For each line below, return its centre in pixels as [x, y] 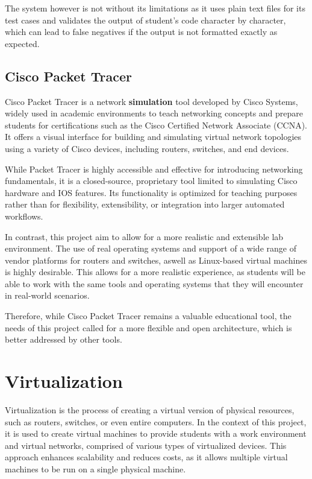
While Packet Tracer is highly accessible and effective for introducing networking [154, 169]
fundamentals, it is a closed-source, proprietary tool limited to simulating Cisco [151, 181]
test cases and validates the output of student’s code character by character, [145, 20]
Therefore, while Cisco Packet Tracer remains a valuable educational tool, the [148, 316]
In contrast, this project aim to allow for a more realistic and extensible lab [144, 236]
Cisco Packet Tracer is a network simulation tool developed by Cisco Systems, [151, 101]
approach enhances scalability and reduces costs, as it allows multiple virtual [146, 457]
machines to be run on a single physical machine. [95, 468]
